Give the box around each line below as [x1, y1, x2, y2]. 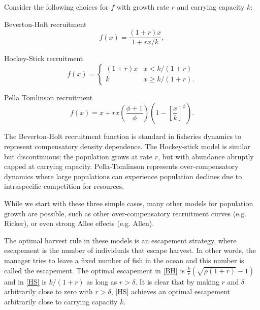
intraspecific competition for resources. [4, 181, 124, 191]
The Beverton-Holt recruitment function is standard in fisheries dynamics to [4, 131, 242, 142]
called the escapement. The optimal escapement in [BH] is [4, 265, 185, 275]
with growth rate [116, 2, 169, 12]
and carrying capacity [177, 2, 245, 12]
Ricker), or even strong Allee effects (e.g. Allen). [4, 218, 154, 229]
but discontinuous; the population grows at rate [4, 151, 153, 161]
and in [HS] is [4, 276, 47, 287]
